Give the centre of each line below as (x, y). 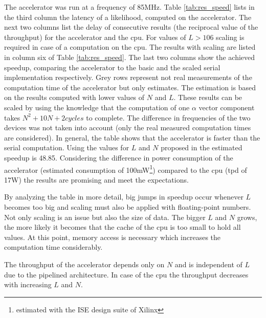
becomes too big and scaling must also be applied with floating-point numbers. (128, 206)
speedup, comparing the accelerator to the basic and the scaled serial (112, 67)
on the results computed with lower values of (74, 97)
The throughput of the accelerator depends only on (84, 264)
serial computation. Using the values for (67, 147)
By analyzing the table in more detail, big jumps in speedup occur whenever (124, 197)
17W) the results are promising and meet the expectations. (96, 179)
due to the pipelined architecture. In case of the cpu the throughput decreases (126, 274)
